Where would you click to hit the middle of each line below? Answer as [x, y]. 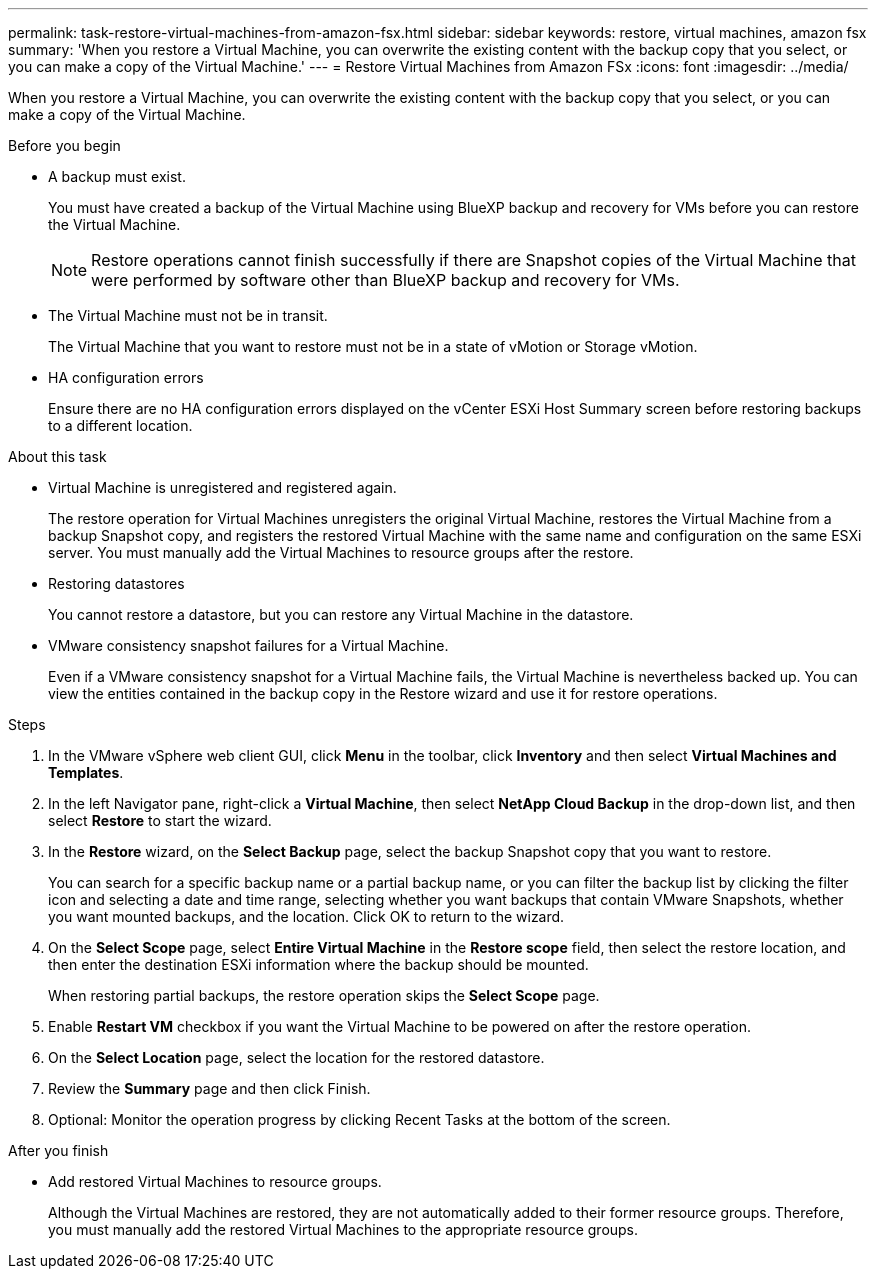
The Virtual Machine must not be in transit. [188, 315]
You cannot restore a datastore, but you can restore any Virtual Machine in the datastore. [341, 614]
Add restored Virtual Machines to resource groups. [215, 1181]
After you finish [58, 1150]
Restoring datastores [116, 583]
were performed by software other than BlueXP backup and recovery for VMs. [385, 280]
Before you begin [64, 145]
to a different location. [120, 425]
